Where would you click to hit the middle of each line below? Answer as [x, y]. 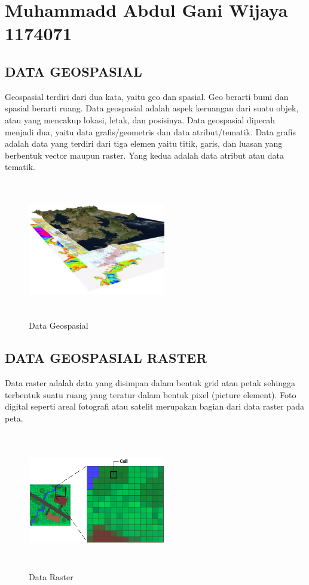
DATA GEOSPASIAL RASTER [106, 358]
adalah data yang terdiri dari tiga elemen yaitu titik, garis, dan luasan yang [144, 143]
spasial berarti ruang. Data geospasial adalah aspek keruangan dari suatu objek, [152, 108]
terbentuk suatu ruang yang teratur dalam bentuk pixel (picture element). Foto [151, 394]
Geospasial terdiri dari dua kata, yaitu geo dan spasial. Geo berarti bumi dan [147, 96]
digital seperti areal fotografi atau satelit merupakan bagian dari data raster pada [155, 406]
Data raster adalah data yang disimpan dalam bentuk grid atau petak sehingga [150, 383]
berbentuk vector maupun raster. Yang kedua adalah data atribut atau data [145, 155]
